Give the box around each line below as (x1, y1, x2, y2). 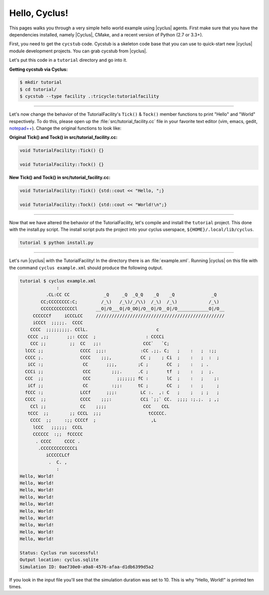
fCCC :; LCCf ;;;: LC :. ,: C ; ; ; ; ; (25, 389, 220, 395)
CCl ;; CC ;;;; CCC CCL (30, 404, 170, 409)
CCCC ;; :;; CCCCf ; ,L (30, 418, 156, 423)
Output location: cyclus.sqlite (19, 557, 99, 563)
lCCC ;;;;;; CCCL (32, 424, 83, 430)
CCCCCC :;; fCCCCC (32, 432, 83, 437)
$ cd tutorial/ (19, 86, 57, 92)
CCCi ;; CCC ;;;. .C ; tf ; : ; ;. (25, 369, 214, 374)
